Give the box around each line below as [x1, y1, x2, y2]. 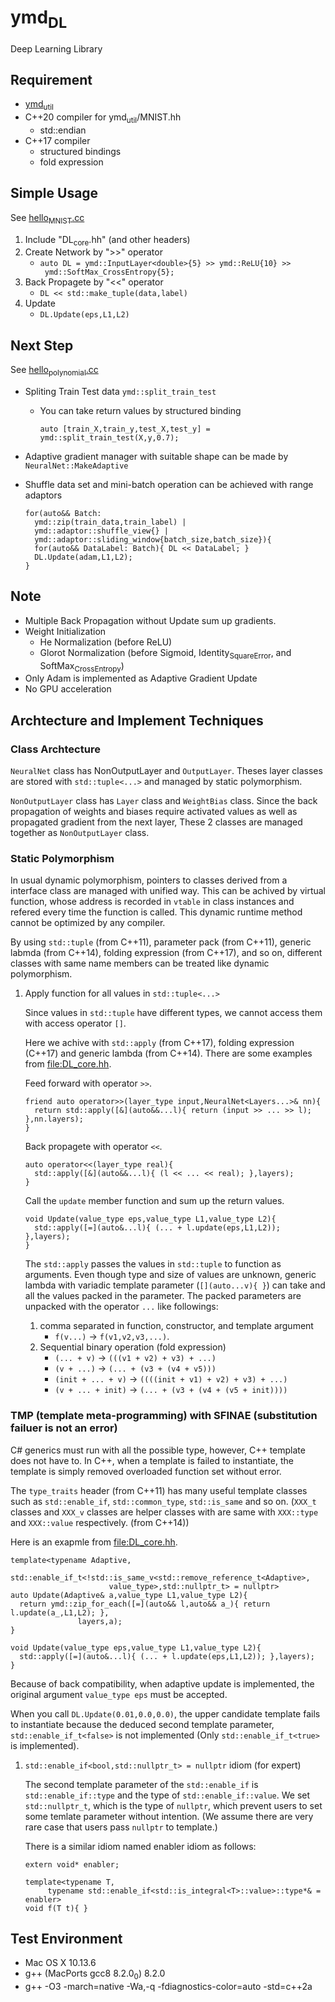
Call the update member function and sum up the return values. [24, 1195, 285, 1207]
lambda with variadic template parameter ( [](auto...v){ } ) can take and [24, 1279, 326, 1291]
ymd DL [10, 6, 68, 32]
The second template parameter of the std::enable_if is [24, 1778, 259, 1790]
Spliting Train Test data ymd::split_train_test [24, 385, 217, 397]
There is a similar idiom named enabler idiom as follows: [24, 1840, 257, 1852]
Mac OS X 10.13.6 [24, 1957, 97, 1969]
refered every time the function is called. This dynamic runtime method [10, 906, 303, 918]
